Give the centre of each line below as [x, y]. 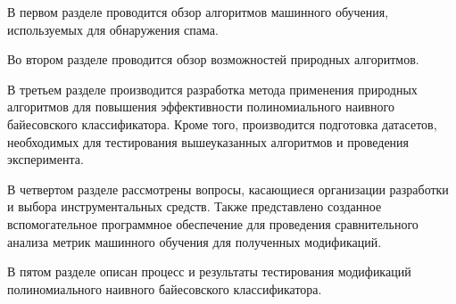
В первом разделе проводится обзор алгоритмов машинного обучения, [198, 12]
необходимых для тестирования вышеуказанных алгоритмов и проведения [208, 141]
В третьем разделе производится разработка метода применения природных [212, 89]
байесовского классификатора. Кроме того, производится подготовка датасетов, [222, 123]
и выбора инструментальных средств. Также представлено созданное [195, 206]
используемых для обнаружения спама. [113, 29]
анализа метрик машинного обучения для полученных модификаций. [195, 241]
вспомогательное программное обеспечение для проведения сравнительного [213, 223]
